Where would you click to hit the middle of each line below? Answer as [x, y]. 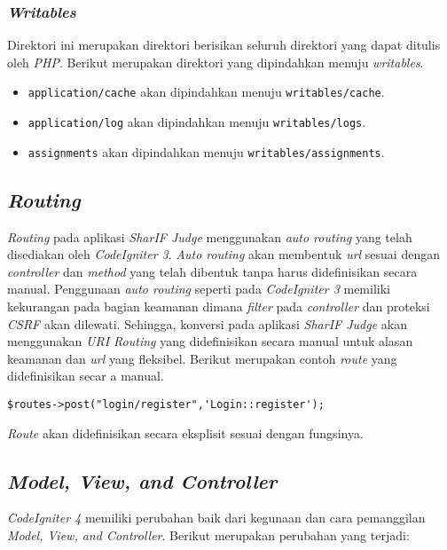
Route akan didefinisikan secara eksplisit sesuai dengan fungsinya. [185, 432]
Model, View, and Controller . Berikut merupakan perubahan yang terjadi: [208, 534]
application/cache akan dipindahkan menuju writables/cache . [206, 92]
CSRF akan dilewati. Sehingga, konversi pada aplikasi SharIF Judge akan [207, 323]
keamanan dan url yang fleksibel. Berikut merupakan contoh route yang [202, 358]
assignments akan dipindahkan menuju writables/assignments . [206, 151]
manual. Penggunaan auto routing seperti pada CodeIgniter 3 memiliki [199, 289]
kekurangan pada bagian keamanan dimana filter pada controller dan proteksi [219, 306]
